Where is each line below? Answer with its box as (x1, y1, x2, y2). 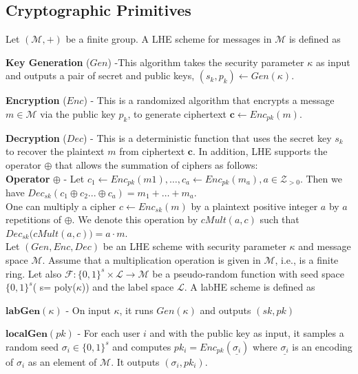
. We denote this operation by (72, 212, 198, 227)
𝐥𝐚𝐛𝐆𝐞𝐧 (6, 306, 41, 316)
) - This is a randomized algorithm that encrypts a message (83, 93, 335, 107)
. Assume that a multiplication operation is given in (42, 252, 261, 267)
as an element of (28, 354, 97, 368)
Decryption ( (6, 130, 67, 145)
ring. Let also (6, 266, 62, 280)
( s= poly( (32, 280, 76, 294)
